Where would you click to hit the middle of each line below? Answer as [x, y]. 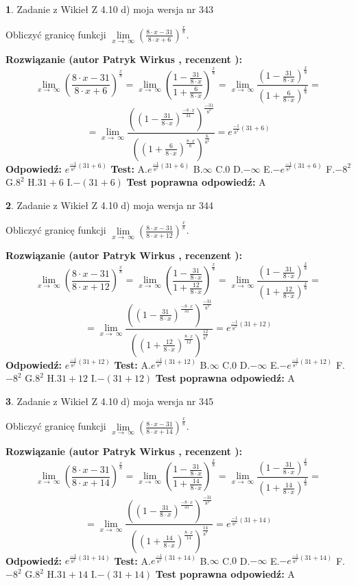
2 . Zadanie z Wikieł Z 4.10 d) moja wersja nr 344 [110, 205]
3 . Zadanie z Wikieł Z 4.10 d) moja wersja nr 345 [110, 401]
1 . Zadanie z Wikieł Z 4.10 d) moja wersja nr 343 [110, 9]
